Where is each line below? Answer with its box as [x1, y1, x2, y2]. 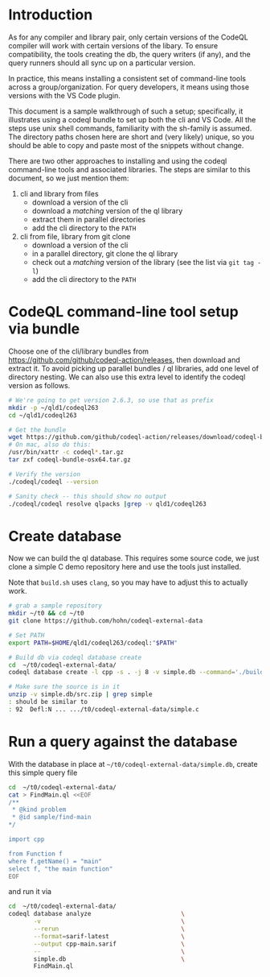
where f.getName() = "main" [8, 857, 103, 865]
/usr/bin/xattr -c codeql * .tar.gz [8, 449, 125, 457]
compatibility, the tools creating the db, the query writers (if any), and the [8, 49, 251, 59]
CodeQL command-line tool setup [8, 303, 239, 321]
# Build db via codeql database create [8, 653, 142, 661]
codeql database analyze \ [8, 910, 185, 918]
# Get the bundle [8, 425, 67, 434]
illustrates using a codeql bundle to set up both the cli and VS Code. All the [8, 114, 256, 124]
